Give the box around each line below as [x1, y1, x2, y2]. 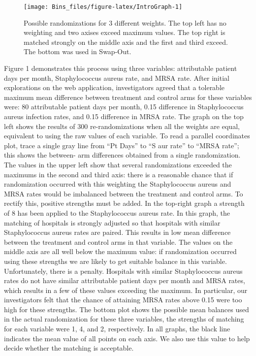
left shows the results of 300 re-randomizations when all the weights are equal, [4, 121, 240, 131]
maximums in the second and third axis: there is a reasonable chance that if [4, 169, 233, 179]
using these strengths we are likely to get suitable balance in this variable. [4, 256, 227, 266]
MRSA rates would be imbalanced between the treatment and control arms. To [4, 188, 243, 198]
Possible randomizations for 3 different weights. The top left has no [24, 17, 226, 28]
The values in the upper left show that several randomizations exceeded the [4, 159, 232, 169]
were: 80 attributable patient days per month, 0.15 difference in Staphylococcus [4, 101, 244, 112]
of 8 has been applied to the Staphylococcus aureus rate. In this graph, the [4, 207, 230, 218]
